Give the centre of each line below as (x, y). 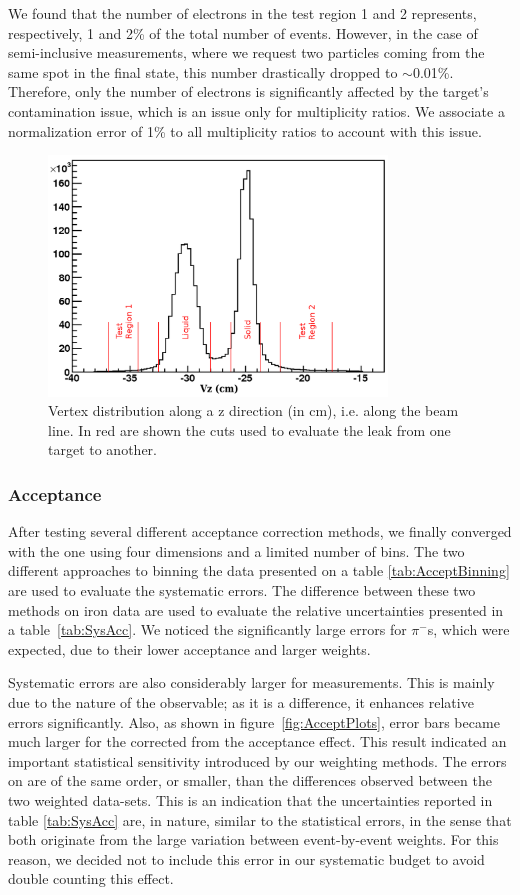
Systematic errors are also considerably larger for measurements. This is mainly (251, 682)
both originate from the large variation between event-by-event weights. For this (253, 839)
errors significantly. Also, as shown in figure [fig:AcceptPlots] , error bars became (254, 721)
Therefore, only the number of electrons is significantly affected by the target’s (248, 91)
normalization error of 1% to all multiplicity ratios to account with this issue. (245, 130)
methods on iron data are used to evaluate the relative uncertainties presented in (256, 609)
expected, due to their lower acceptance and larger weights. (189, 648)
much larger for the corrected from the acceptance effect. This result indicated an (257, 741)
